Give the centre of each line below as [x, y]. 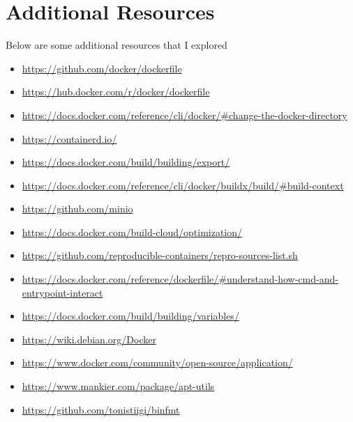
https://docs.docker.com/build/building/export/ [126, 162]
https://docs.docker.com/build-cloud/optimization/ [132, 232]
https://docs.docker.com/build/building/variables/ [130, 316]
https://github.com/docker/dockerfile [102, 68]
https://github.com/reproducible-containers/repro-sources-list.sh [160, 255]
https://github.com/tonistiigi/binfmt [101, 409]
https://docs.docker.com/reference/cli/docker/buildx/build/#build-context [183, 185]
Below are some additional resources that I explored [117, 45]
